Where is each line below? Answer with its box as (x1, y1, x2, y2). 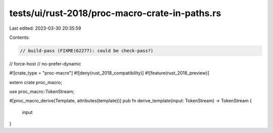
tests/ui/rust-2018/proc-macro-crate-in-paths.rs (9, 8, 221, 19)
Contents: (9, 34, 30, 40)
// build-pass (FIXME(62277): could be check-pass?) (20, 48, 154, 53)
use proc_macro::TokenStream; (9, 89, 75, 95)
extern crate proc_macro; (9, 79, 63, 85)
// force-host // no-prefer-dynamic (9, 60, 81, 66)
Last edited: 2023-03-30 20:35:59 (9, 25, 81, 31)
